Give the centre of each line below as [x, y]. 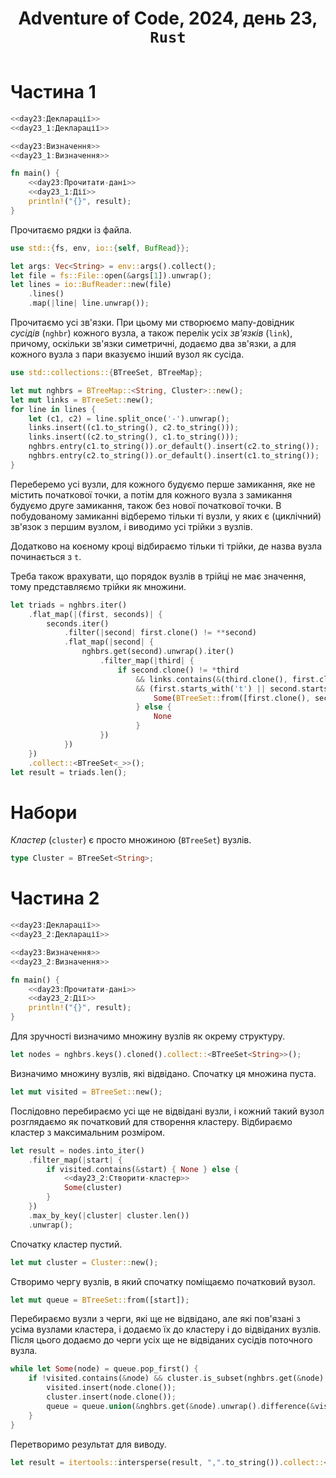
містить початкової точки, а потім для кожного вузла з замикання [151, 494]
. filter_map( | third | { [147, 661]
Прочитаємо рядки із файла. [71, 229]
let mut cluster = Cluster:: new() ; [84, 1262]
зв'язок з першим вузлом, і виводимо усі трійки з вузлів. [131, 526]
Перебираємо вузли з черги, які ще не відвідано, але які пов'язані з [155, 1319]
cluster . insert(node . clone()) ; [111, 1397]
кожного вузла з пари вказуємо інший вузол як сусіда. [127, 354]
